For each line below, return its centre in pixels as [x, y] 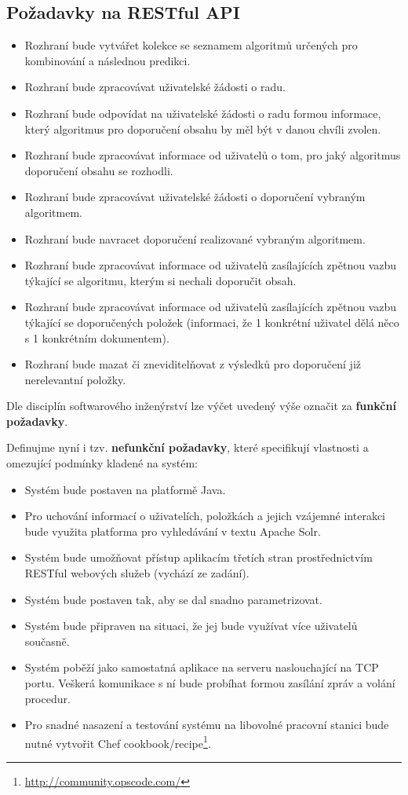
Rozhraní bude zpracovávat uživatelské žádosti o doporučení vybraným [195, 197]
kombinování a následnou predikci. [107, 60]
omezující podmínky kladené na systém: [102, 463]
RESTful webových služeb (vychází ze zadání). [137, 573]
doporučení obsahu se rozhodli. [99, 170]
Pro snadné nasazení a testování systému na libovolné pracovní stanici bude [207, 725]
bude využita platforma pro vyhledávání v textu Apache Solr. [173, 531]
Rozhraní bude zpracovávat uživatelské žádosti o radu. [155, 87]
